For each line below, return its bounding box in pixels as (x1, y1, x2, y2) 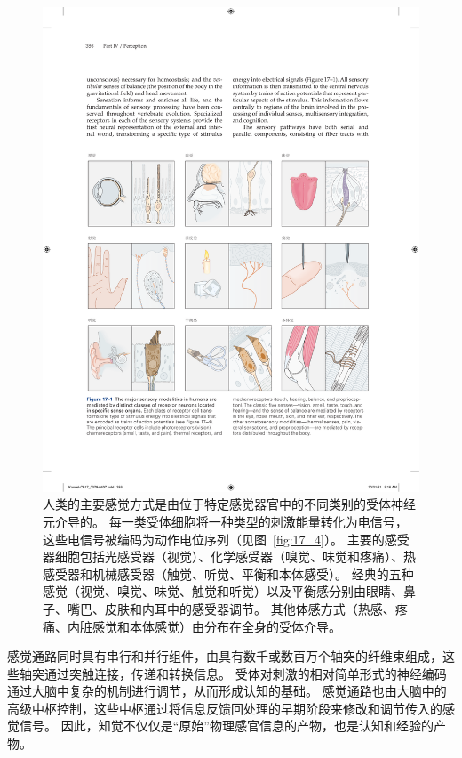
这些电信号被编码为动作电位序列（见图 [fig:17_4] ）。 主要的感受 (43, 529, 410, 548)
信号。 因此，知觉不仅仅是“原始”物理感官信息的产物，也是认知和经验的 (19, 716, 434, 735)
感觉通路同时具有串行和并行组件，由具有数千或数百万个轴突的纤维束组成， (7, 647, 442, 665)
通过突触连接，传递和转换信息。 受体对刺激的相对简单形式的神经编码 (44, 664, 447, 682)
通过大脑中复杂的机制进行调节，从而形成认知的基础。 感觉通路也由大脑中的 (7, 681, 447, 700)
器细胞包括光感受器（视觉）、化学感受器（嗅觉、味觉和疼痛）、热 (43, 547, 416, 566)
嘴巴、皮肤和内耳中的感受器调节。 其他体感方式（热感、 (67, 599, 395, 617)
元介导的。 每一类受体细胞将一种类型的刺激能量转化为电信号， (43, 512, 408, 530)
